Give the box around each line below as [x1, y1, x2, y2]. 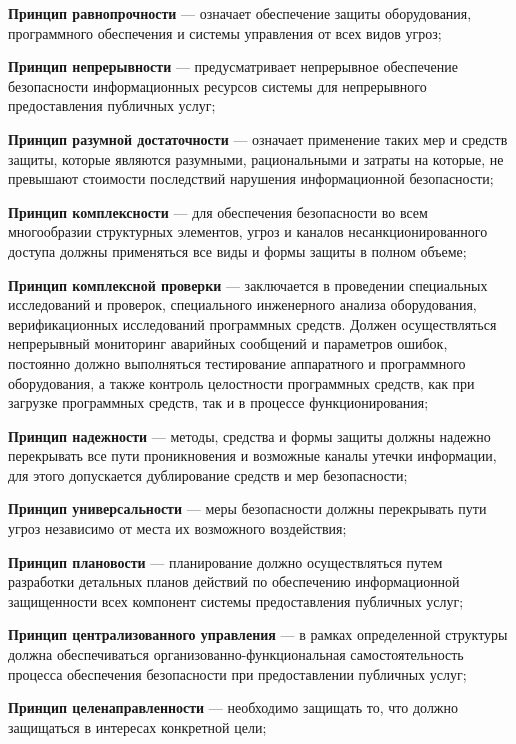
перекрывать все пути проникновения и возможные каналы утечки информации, [8, 445, 497, 466]
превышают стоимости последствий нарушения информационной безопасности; [8, 168, 494, 189]
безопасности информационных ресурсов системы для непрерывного [8, 75, 427, 96]
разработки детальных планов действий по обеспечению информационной [8, 571, 460, 592]
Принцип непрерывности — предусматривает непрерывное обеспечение [8, 56, 458, 77]
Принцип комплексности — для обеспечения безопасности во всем [8, 201, 428, 222]
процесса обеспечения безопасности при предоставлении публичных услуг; [8, 663, 467, 684]
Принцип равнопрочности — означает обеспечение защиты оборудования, [8, 3, 472, 23]
